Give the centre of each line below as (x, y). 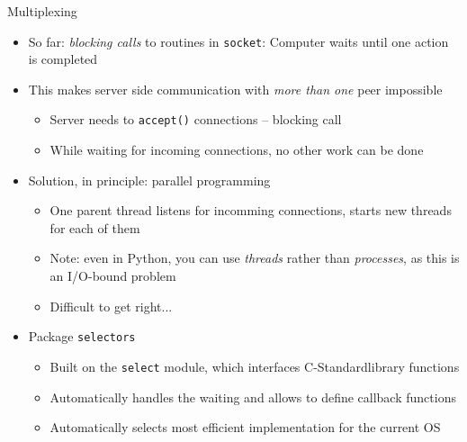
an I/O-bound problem (113, 276)
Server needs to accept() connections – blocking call (196, 119)
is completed (63, 59)
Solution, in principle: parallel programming (149, 180)
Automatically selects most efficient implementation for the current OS (245, 427)
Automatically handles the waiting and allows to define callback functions (253, 397)
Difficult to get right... (111, 306)
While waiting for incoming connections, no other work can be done (237, 150)
